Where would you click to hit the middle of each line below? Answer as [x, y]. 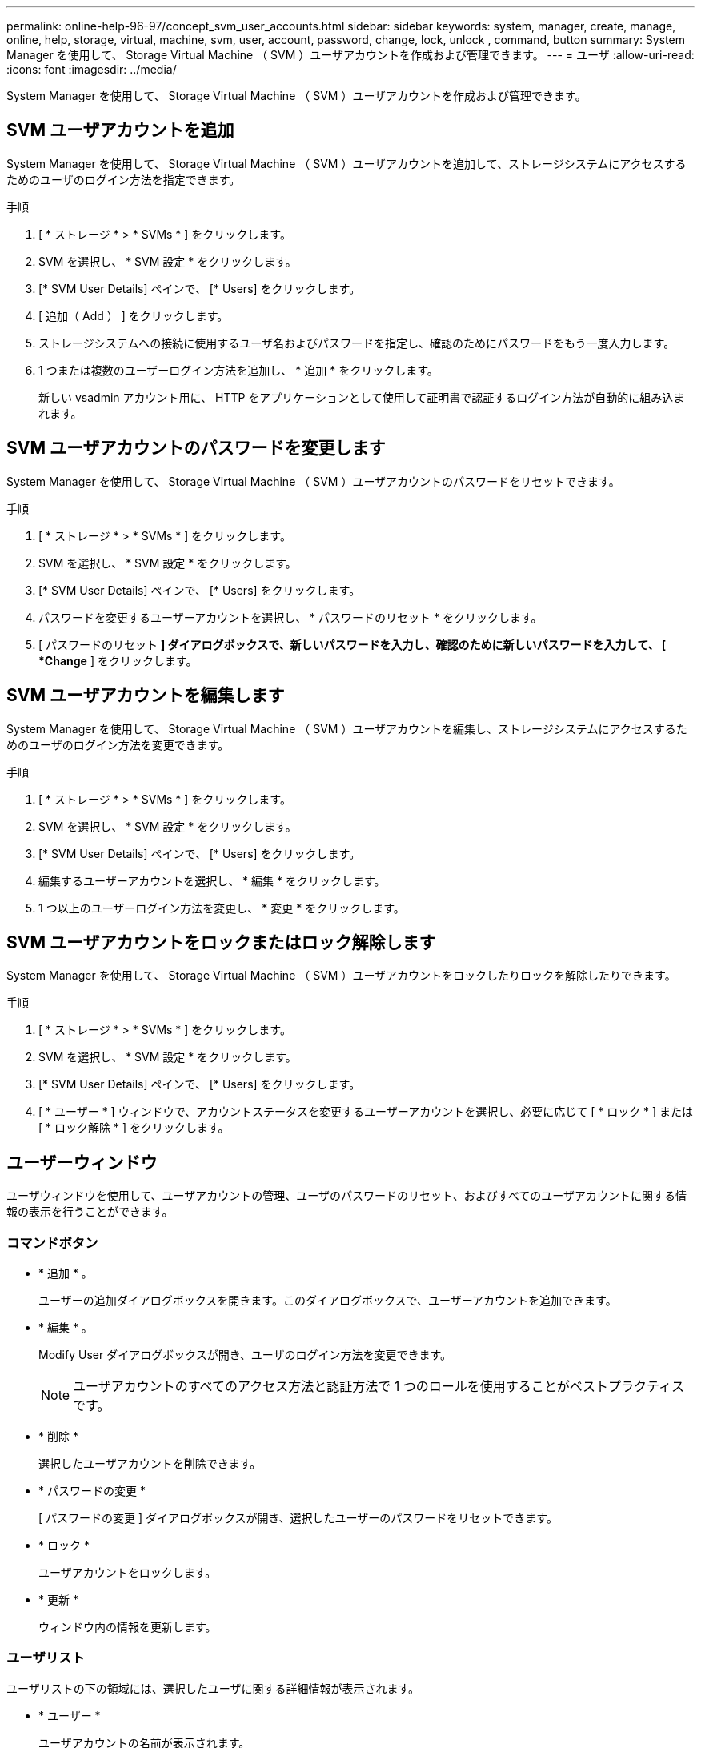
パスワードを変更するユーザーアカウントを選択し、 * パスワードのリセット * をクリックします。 [290, 617]
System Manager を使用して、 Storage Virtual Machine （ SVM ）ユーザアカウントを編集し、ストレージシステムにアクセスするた [347, 728]
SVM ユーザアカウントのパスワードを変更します [196, 448]
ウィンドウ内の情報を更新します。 [128, 1626]
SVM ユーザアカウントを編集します [146, 696]
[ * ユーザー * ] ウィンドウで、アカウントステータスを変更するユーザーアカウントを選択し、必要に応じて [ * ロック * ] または [366, 1112]
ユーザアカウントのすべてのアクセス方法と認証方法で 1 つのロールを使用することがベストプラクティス [379, 1386]
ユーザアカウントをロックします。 [128, 1572]
